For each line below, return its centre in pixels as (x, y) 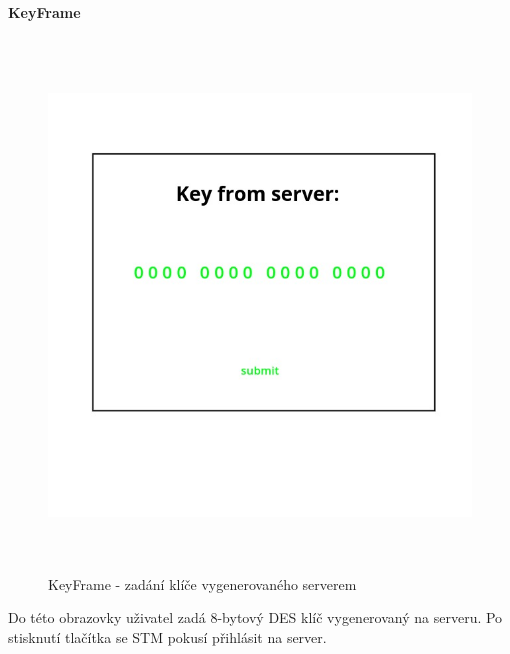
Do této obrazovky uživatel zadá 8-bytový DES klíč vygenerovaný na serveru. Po (255, 617)
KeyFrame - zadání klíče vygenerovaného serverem (202, 583)
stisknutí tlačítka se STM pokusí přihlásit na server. (167, 636)
